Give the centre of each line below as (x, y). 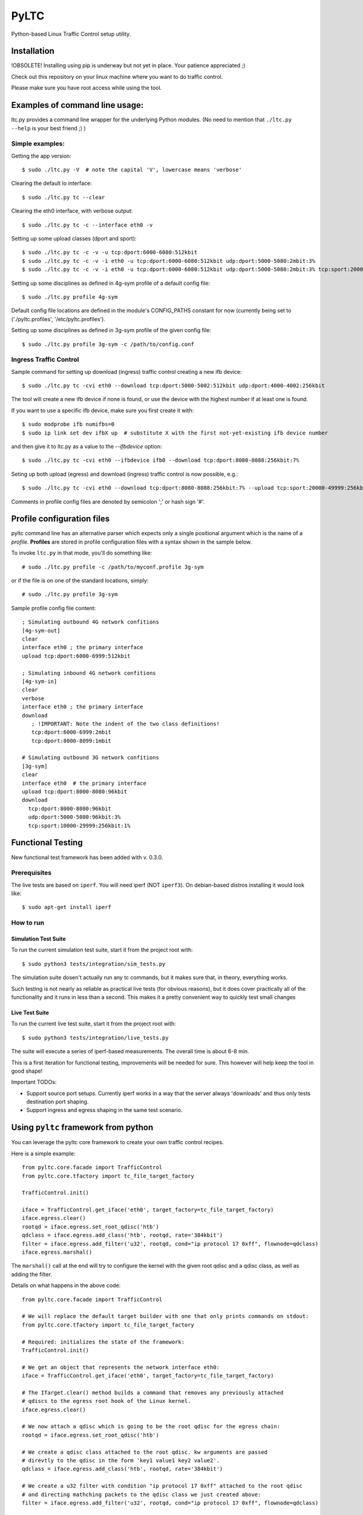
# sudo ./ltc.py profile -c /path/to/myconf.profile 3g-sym (113, 567)
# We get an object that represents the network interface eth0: (121, 1367)
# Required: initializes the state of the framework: (103, 1342)
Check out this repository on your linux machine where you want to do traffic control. (117, 76)
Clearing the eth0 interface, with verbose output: (72, 211)
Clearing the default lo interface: (51, 183)
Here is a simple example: (43, 1153)
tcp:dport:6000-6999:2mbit (71, 732)
